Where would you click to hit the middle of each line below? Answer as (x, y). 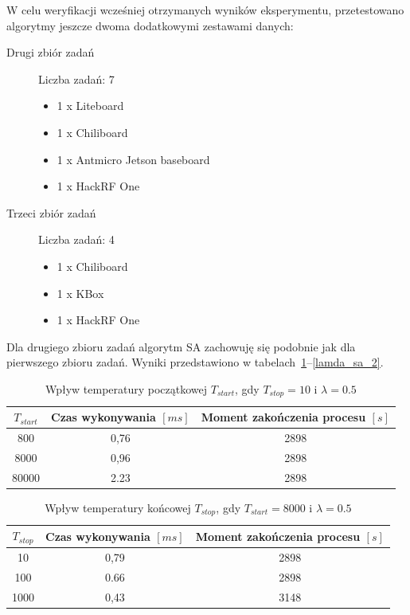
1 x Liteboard (90, 106)
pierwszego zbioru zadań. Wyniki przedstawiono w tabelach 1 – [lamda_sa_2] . (195, 362)
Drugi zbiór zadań (51, 52)
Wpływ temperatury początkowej (126, 388)
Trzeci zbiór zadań (51, 212)
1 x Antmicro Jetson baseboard (133, 159)
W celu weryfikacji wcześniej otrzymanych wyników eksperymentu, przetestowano (205, 10)
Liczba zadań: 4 (76, 239)
